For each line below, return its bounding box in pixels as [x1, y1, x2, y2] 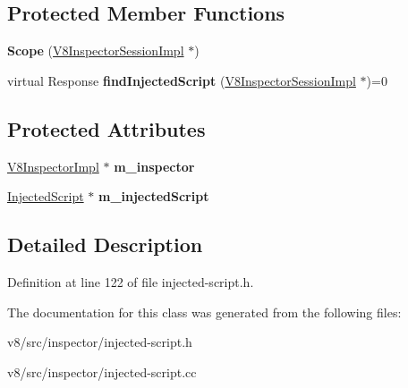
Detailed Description [7, 231, 203, 258]
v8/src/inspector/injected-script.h [7, 333, 192, 351]
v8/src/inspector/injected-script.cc [7, 362, 197, 381]
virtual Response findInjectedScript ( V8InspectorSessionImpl [7, 71, 356, 89]
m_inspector [114, 156, 195, 175]
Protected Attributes [7, 114, 206, 142]
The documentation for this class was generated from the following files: [7, 302, 402, 321]
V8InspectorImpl [7, 156, 99, 175]
